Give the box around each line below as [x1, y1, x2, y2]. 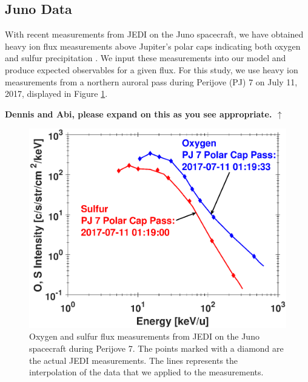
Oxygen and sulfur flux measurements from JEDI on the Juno [29, 330, 259, 343]
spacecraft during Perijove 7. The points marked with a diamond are [29, 342, 284, 355]
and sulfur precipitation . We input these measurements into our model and [5, 51, 286, 64]
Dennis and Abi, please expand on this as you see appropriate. [5, 107, 272, 120]
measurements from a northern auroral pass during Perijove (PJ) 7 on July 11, [5, 75, 298, 88]
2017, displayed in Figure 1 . [5, 87, 108, 100]
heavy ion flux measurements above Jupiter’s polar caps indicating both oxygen [5, 39, 301, 52]
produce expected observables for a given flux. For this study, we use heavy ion [5, 63, 298, 76]
